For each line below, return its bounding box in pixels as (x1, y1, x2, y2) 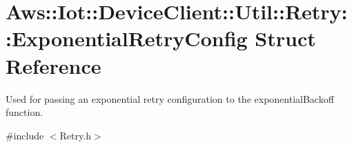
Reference (6, 51, 101, 79)
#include (6, 128, 44, 142)
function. (6, 105, 43, 119)
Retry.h (59, 128, 91, 142)
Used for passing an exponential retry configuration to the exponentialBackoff (6, 91, 334, 106)
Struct (255, 24, 316, 52)
